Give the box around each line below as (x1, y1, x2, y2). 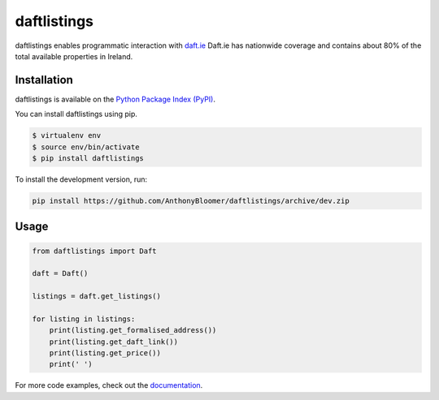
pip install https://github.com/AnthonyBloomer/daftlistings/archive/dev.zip (32, 196, 350, 205)
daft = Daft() (32, 269, 89, 278)
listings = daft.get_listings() (32, 292, 162, 301)
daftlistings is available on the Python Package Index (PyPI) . (15, 94, 215, 104)
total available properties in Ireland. (15, 51, 133, 61)
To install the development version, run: (15, 174, 148, 184)
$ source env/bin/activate (32, 142, 140, 152)
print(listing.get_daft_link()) (49, 337, 179, 346)
